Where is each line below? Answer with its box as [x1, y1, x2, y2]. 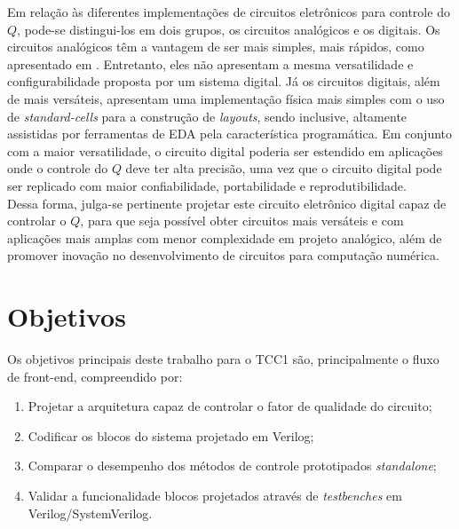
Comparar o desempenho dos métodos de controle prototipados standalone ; [28, 456, 437, 475]
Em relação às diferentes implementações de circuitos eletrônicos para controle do [7, 3, 450, 20]
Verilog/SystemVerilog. [28, 503, 153, 522]
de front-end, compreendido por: [7, 367, 183, 385]
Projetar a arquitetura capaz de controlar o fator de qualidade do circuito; [28, 397, 432, 415]
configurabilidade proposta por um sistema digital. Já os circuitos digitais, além [7, 72, 440, 91]
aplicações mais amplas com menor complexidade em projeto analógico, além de [7, 228, 442, 247]
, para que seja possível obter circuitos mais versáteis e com [80, 211, 404, 230]
